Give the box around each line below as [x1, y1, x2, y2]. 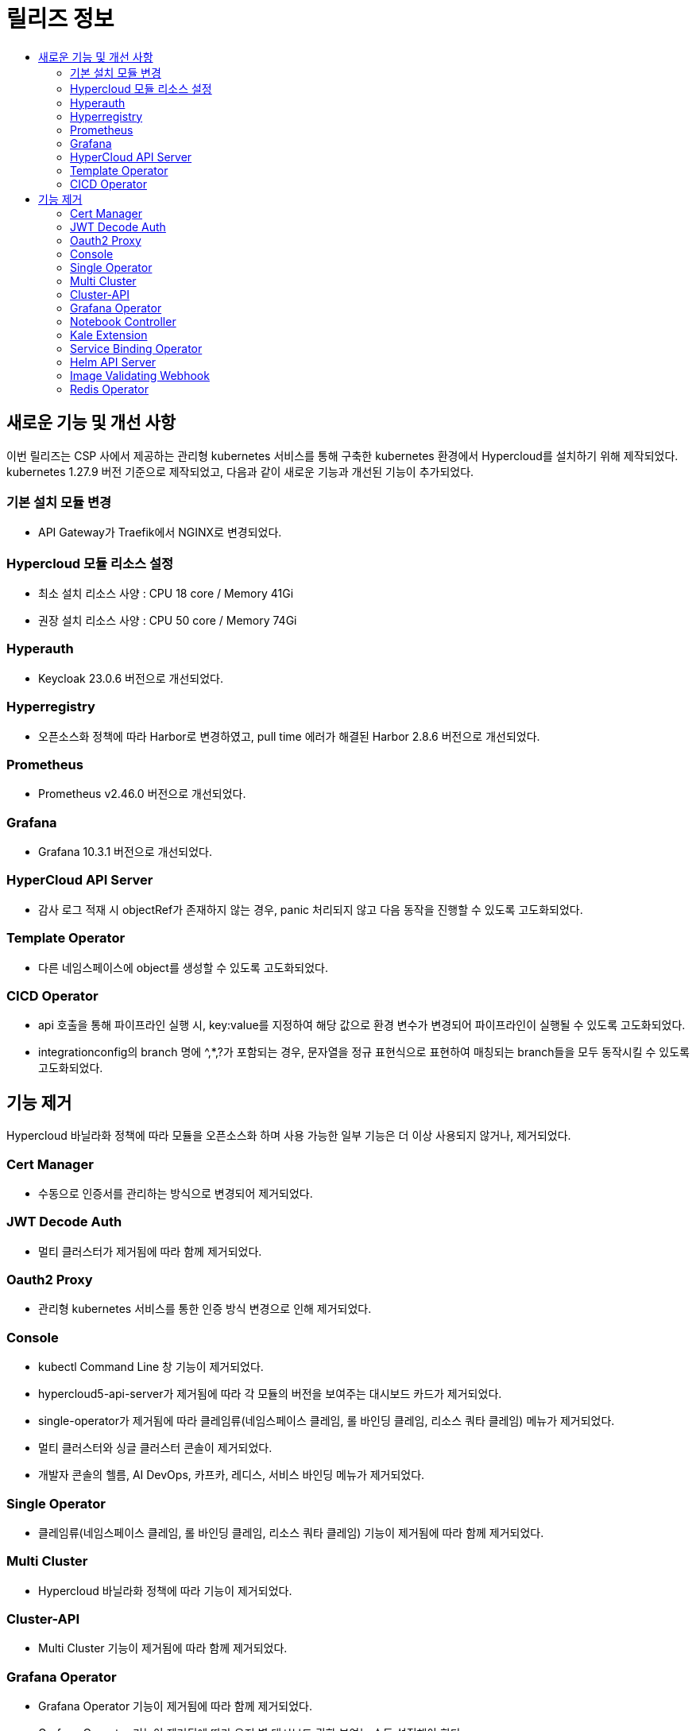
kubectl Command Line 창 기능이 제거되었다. [38, 1360, 264, 1374]
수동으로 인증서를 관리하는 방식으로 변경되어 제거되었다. [38, 1186, 313, 1200]
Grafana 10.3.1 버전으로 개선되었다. [38, 845, 212, 859]
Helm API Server [70, 354, 157, 369]
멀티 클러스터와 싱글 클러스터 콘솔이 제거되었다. [38, 1441, 273, 1455]
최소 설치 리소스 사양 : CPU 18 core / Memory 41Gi [38, 587, 294, 601]
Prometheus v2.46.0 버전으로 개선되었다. [38, 787, 246, 801]
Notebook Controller [70, 314, 176, 328]
